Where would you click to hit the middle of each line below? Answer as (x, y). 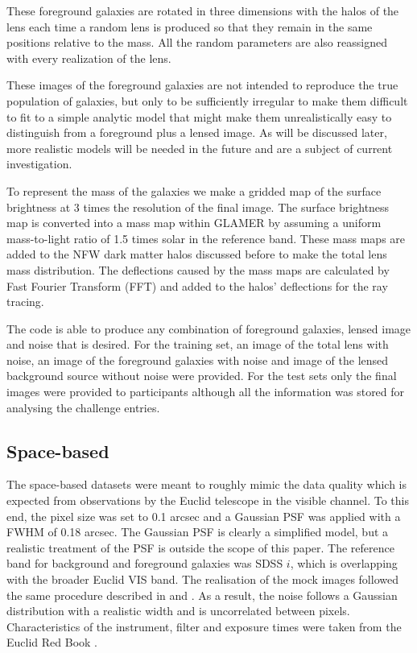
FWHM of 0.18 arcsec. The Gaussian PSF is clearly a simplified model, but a (198, 532)
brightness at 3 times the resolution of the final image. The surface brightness (198, 207)
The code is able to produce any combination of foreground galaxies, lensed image (209, 328)
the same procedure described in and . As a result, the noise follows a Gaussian (202, 595)
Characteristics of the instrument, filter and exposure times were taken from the (204, 626)
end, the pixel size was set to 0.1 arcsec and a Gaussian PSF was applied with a (204, 516)
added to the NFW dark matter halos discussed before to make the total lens (197, 254)
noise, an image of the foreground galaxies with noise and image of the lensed (198, 360)
